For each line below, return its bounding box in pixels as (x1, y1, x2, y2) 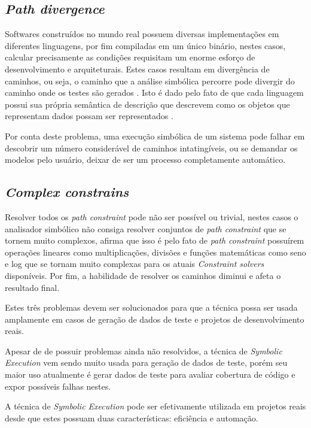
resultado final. (5, 281, 60, 293)
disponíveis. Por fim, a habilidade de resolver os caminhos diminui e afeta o (5, 269, 281, 281)
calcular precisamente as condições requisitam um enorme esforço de (5, 51, 255, 63)
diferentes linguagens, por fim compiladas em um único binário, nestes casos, (5, 39, 286, 51)
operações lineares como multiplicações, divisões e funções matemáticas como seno (5, 245, 306, 258)
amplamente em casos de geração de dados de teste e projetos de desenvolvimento (5, 312, 304, 325)
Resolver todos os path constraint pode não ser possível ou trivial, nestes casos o (5, 210, 298, 223)
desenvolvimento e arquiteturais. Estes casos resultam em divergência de (5, 62, 270, 75)
